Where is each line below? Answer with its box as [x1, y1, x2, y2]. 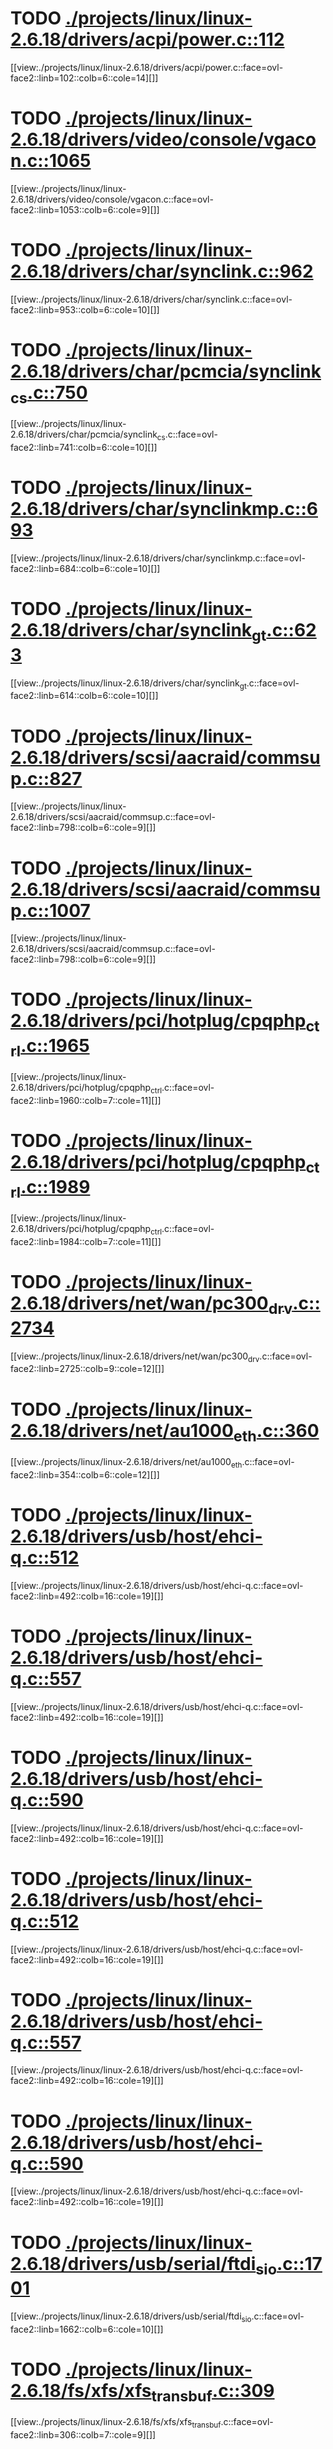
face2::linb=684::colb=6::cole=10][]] [10, 563, 161, 575]
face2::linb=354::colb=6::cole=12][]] [10, 1468, 160, 1481]
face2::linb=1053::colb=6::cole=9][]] [10, 203, 160, 216]
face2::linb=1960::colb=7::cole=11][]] [10, 1095, 162, 1107]
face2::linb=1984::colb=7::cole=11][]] [10, 1236, 162, 1248]
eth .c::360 [233, 1419, 320, 1446]
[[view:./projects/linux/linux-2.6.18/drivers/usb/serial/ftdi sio [10, 2310, 252, 2324]
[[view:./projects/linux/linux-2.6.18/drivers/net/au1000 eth [10, 1455, 243, 1470]
